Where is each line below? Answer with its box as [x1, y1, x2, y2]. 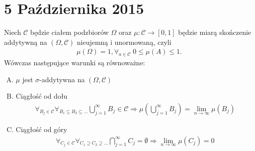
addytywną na [4, 36, 47, 47]
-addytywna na [39, 74, 85, 84]
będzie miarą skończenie [178, 27, 252, 37]
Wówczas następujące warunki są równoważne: [4, 57, 145, 68]
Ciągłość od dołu [15, 91, 68, 101]
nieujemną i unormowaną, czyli [77, 36, 171, 47]
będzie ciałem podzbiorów [30, 27, 109, 37]
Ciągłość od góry [15, 124, 68, 134]
